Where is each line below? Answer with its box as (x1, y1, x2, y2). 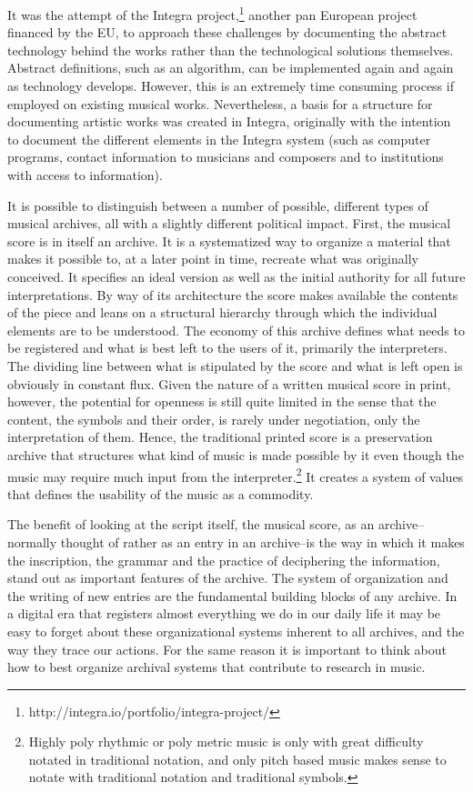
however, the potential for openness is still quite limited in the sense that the (7, 392, 437, 411)
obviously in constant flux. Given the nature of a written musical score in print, (7, 374, 451, 393)
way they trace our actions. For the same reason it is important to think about (7, 639, 447, 658)
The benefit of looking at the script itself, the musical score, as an (7, 515, 375, 534)
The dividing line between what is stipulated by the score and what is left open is (7, 356, 463, 375)
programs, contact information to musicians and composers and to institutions (7, 147, 444, 166)
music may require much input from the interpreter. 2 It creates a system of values (7, 464, 464, 486)
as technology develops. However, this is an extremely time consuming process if (7, 76, 454, 95)
